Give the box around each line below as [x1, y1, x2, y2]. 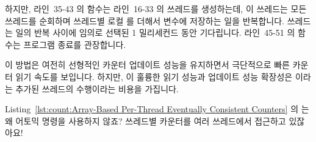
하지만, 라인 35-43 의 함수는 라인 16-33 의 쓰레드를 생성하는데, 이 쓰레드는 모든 [5, 2, 307, 15]
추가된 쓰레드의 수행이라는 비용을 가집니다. [15, 82, 179, 95]
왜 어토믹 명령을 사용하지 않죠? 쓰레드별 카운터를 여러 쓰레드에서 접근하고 [5, 114, 286, 127]
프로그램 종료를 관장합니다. [23, 38, 126, 50]
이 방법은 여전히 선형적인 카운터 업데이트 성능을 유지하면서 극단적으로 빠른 [5, 58, 290, 71]
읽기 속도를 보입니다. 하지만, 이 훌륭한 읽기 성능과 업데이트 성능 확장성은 [15, 70, 293, 83]
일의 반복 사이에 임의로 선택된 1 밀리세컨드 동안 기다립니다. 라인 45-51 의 [15, 26, 295, 39]
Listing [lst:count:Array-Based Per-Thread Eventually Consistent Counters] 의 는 [5, 103, 309, 115]
